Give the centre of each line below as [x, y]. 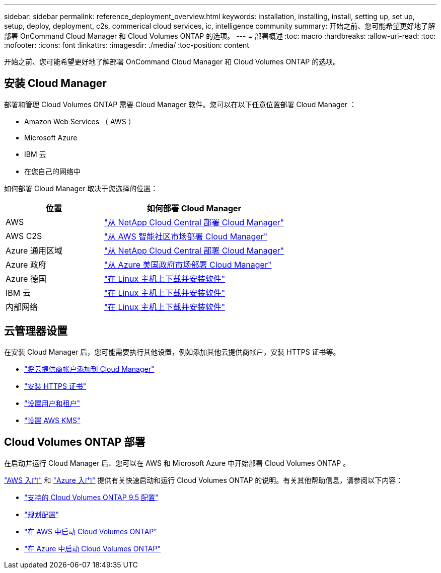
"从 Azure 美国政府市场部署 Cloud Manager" [188, 264]
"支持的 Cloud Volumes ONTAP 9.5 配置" [91, 497]
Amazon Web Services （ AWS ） [80, 121]
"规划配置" [42, 514]
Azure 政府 [26, 264]
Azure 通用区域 [34, 250]
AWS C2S [24, 236]
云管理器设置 [36, 331]
